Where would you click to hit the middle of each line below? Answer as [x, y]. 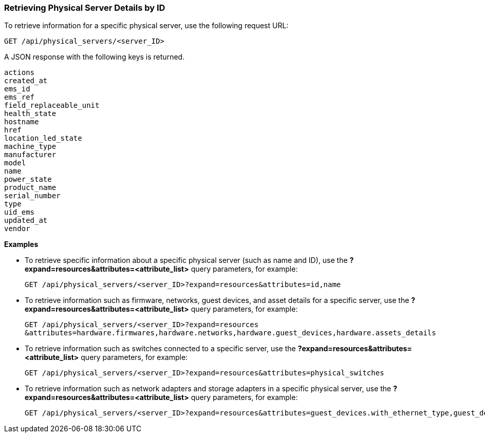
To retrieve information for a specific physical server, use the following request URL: [146, 26]
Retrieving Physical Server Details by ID [85, 8]
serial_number [32, 196]
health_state [30, 114]
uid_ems [20, 212]
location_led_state [43, 138]
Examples [21, 244]
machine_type [30, 147]
